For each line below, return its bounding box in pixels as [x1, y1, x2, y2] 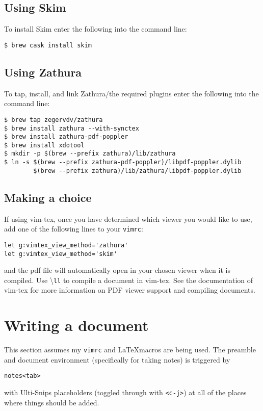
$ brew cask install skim [4, 41, 92, 49]
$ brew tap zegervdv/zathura [4, 116, 103, 123]
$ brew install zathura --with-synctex [4, 124, 139, 132]
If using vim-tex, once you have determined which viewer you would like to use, [4, 213, 252, 224]
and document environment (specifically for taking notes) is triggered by [4, 354, 230, 365]
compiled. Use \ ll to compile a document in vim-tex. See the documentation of [4, 274, 253, 285]
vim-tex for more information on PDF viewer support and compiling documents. [4, 285, 255, 295]
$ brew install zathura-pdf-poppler [4, 133, 128, 141]
